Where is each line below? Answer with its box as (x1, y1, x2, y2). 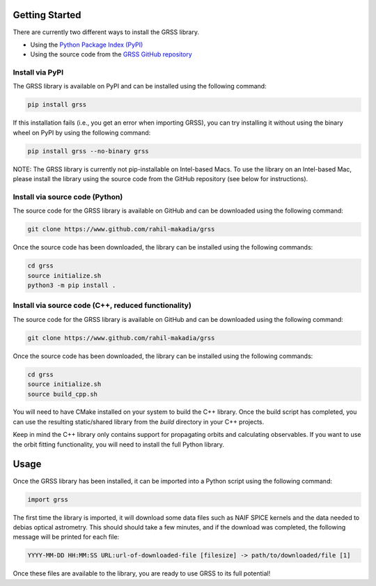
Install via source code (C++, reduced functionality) (13, 300, 191, 310)
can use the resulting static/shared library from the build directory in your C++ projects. (13, 417, 265, 426)
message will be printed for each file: (13, 533, 120, 541)
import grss (27, 495, 69, 503)
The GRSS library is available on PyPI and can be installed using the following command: (13, 82, 267, 91)
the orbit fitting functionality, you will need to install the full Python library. (13, 440, 225, 449)
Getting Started (13, 9, 81, 21)
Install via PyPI (13, 68, 64, 77)
